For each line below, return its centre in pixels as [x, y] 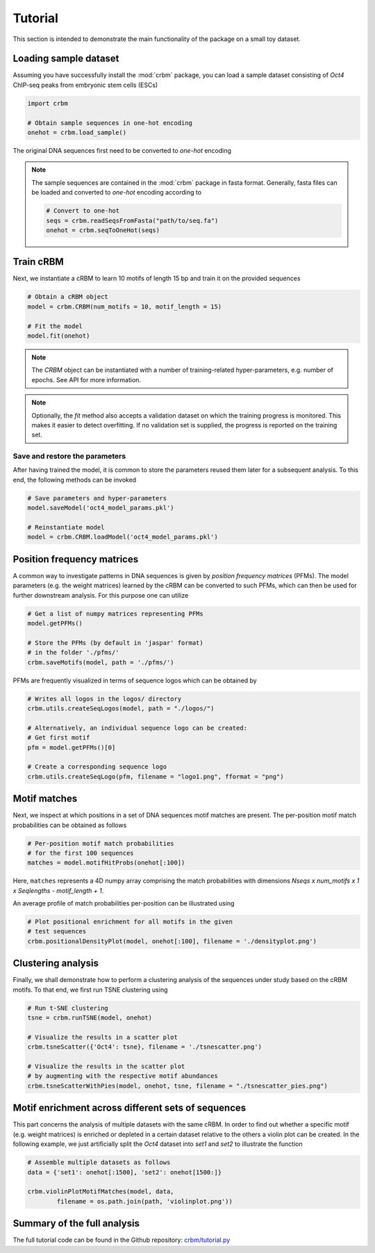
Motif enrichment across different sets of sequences [130, 1108]
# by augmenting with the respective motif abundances [123, 1076]
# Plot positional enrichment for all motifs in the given [130, 922]
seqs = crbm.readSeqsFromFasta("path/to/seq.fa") [132, 220]
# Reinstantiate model [66, 527]
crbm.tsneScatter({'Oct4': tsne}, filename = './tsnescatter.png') [145, 1047]
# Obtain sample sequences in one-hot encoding [110, 123]
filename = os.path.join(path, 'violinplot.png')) [144, 1201]
